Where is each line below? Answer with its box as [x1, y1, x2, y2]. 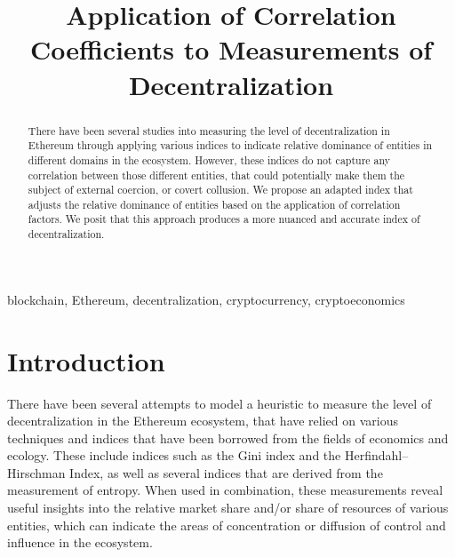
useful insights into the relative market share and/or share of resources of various [7, 498, 449, 517]
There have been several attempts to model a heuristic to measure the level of [7, 394, 432, 412]
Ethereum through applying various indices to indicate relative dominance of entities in [28, 138, 433, 153]
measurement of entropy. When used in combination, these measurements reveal [7, 481, 443, 499]
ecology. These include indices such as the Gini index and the [7, 446, 341, 465]
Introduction [7, 342, 165, 378]
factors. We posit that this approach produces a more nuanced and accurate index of [28, 211, 420, 227]
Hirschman [7, 463, 66, 481]
